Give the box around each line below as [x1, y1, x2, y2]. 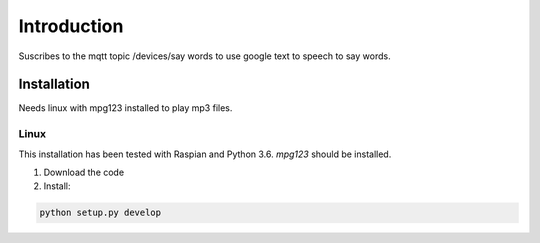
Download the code [43, 166, 125, 178]
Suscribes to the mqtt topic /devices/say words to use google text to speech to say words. [18, 50, 391, 62]
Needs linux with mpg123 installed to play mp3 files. [18, 102, 233, 114]
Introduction [18, 15, 124, 37]
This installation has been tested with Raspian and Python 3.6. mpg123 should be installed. [18, 148, 392, 160]
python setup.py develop [39, 207, 162, 219]
